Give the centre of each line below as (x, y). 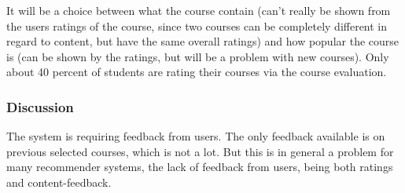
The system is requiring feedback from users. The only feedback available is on (196, 136)
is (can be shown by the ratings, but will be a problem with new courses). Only (198, 56)
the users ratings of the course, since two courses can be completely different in (197, 25)
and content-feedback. (59, 182)
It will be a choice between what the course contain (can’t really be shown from (199, 10)
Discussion (40, 106)
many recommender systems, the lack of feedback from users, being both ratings (200, 167)
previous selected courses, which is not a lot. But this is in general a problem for (200, 151)
